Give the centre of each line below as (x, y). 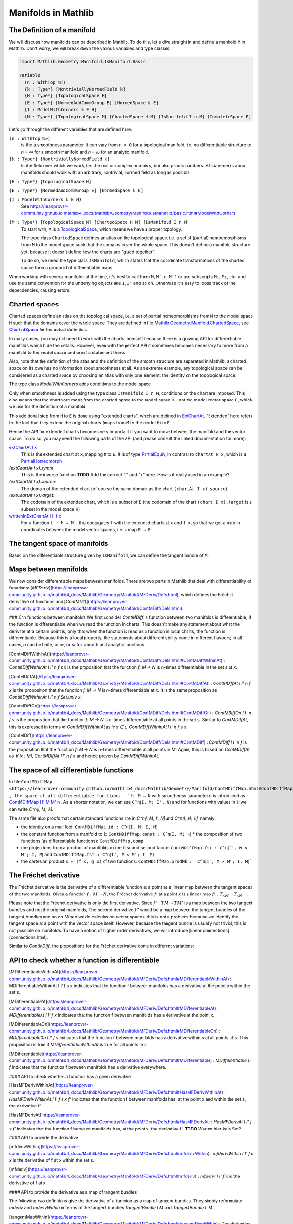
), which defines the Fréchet (205, 594)
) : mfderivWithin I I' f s (230, 1153)
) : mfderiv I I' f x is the (217, 1176)
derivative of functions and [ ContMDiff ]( (49, 601)
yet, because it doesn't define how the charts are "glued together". (88, 252)
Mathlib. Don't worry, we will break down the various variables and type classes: (90, 48)
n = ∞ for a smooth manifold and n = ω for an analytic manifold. (85, 152)
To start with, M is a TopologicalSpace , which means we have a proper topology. (102, 229)
